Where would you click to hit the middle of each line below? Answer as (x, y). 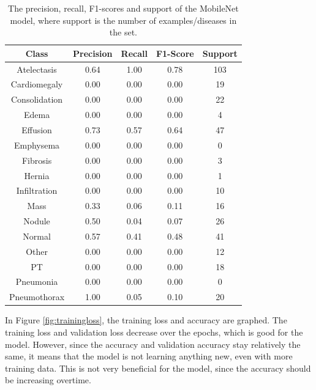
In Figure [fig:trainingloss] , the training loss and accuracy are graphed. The (146, 320)
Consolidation (37, 99)
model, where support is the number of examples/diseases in (123, 20)
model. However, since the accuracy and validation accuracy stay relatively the (153, 344)
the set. (123, 32)
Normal (37, 236)
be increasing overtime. (48, 380)
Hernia (37, 175)
